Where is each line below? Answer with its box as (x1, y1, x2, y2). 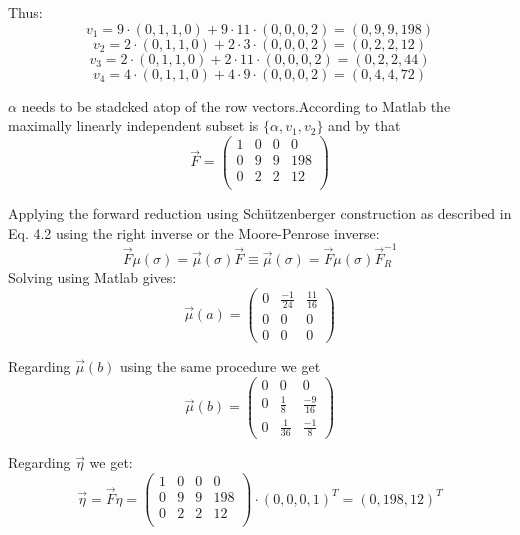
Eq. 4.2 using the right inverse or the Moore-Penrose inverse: (8, 222, 380, 243)
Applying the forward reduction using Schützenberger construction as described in (8, 202, 512, 223)
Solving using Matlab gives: (8, 266, 177, 287)
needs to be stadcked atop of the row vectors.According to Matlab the (21, 95, 451, 116)
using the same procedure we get (120, 355, 321, 376)
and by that (328, 115, 401, 136)
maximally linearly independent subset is (8, 115, 259, 136)
